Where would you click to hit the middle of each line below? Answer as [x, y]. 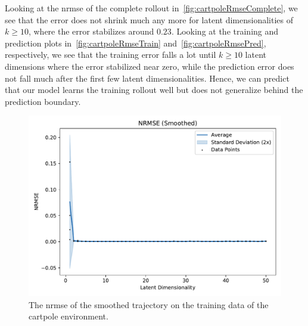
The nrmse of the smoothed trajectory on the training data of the [149, 304]
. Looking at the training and [225, 31]
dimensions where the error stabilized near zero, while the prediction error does [150, 66]
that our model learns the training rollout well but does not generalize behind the [154, 90]
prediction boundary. [43, 101]
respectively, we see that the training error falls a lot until [111, 55]
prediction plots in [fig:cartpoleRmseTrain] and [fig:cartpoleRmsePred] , [136, 43]
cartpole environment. [69, 316]
